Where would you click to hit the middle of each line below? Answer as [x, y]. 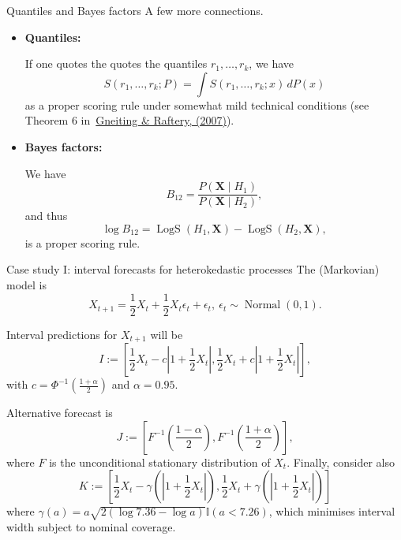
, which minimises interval [332, 511]
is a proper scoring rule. [82, 242]
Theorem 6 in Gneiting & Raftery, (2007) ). [129, 120]
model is [27, 285]
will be [167, 334]
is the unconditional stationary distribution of [160, 462]
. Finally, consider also [341, 462]
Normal [262, 305]
